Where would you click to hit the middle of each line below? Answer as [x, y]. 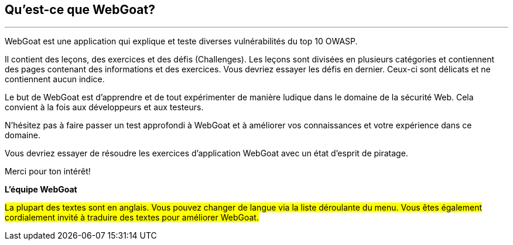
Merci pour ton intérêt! [48, 171]
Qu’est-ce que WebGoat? [80, 10]
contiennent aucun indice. [55, 79]
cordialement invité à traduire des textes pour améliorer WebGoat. [132, 218]
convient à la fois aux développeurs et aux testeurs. [104, 107]
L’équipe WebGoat [41, 190]
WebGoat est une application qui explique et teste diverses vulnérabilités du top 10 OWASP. [181, 41]
